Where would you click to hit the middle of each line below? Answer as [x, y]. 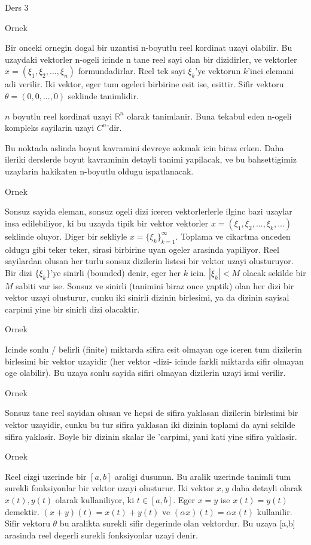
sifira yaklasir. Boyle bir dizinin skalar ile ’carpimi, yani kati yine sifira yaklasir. [151, 436]
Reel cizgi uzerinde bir [46, 476]
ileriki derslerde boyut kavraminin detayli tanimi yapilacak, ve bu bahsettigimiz [151, 159]
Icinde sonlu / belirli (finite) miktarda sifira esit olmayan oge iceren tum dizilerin [153, 349]
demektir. [22, 511]
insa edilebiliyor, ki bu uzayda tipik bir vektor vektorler [107, 223]
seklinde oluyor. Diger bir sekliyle [66, 236]
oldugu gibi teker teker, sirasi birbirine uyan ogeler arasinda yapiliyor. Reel [142, 249]
